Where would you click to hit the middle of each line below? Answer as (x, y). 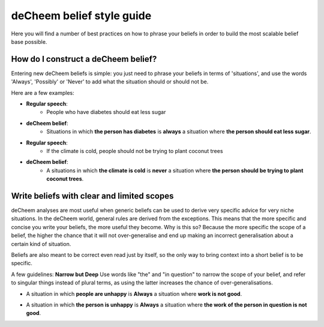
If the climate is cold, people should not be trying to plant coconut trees (135, 151)
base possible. (29, 41)
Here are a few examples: (43, 92)
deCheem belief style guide (81, 16)
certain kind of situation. (41, 244)
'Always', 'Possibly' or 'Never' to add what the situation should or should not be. (110, 82)
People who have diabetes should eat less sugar (106, 112)
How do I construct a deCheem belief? (84, 59)
